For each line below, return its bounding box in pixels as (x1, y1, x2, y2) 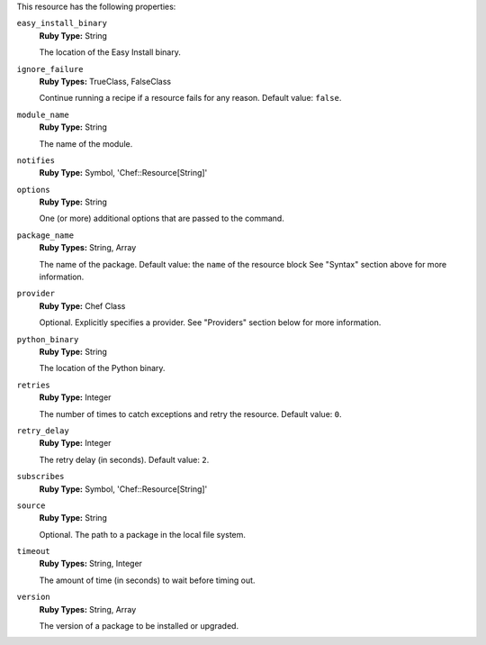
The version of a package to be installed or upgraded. (39, 621, 238, 631)
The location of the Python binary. (39, 363, 166, 374)
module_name (16, 109, 69, 120)
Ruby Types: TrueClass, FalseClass (39, 76, 171, 86)
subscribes (16, 471, 65, 482)
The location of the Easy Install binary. (39, 47, 182, 58)
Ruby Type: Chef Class (39, 300, 126, 311)
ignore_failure (16, 64, 85, 74)
